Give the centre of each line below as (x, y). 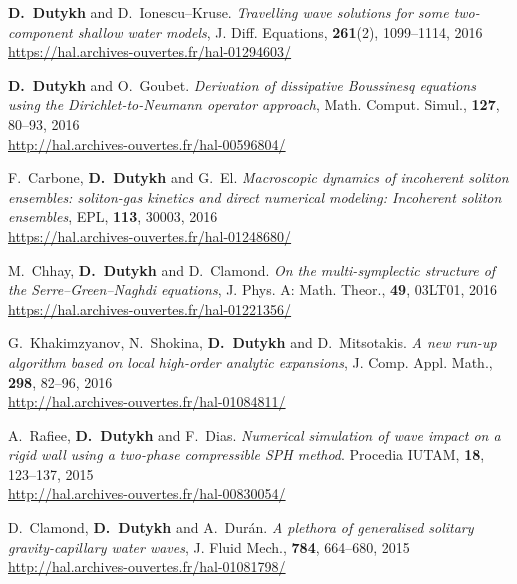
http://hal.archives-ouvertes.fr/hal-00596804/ (147, 143)
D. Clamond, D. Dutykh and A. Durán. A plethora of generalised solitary (241, 527)
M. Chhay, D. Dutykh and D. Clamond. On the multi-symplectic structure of (252, 269)
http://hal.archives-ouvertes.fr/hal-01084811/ (147, 401)
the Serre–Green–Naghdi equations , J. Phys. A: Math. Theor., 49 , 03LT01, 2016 (252, 289)
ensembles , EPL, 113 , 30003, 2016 (113, 216)
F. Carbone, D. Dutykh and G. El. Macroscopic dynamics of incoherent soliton (258, 177)
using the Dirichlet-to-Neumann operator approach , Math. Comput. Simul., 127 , (254, 104)
